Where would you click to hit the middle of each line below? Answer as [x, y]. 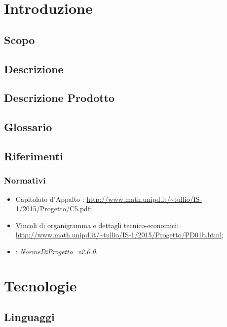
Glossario [28, 127]
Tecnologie [40, 285]
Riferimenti [34, 156]
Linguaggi [29, 317]
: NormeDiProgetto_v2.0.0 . [57, 251]
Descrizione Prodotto [59, 98]
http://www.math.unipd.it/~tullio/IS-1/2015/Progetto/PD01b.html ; [119, 235]
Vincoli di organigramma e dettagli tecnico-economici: [97, 225]
